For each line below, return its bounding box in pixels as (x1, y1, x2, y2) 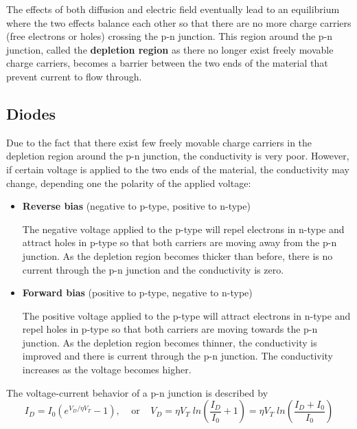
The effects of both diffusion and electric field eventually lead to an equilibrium (6, 2, 340, 16)
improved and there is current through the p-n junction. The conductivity (22, 349, 334, 363)
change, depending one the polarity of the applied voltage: (6, 175, 251, 190)
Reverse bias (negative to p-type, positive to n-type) (22, 199, 251, 213)
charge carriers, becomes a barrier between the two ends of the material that (6, 56, 328, 70)
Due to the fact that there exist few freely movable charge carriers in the (6, 135, 312, 149)
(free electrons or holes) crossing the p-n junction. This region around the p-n (6, 29, 333, 43)
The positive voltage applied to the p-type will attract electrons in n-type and (22, 308, 351, 322)
